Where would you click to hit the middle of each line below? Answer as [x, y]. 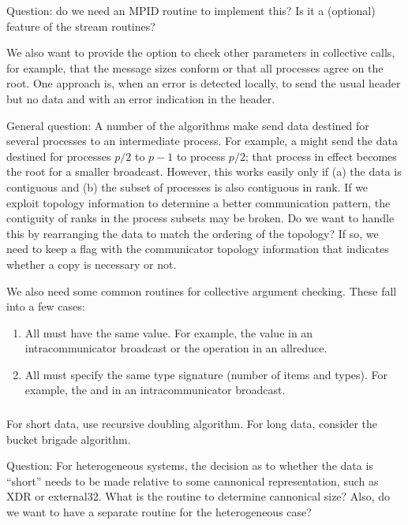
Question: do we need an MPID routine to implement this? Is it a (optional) [191, 10]
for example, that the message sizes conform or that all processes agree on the [195, 67]
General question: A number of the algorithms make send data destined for [188, 125]
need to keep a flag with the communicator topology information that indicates [198, 249]
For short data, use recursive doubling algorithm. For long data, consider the [192, 423]
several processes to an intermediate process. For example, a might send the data [202, 141]
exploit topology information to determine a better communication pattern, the [198, 202]
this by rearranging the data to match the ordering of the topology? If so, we [193, 233]
